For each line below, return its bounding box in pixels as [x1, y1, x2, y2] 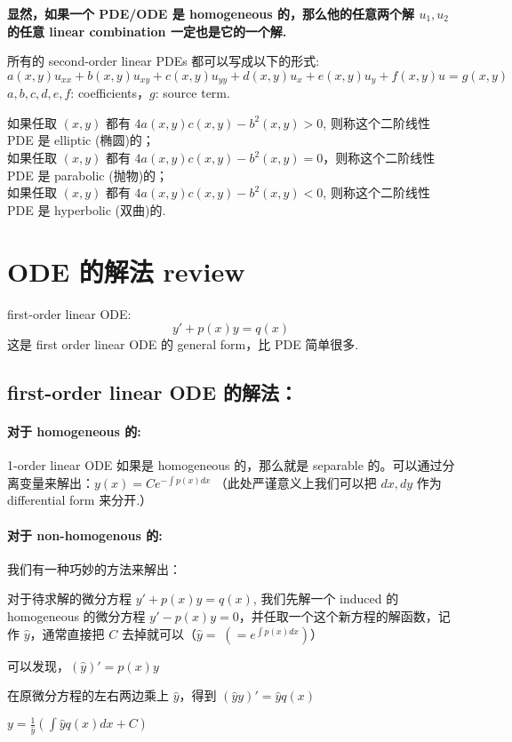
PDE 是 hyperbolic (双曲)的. [7, 200, 166, 219]
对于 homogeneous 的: [7, 422, 141, 441]
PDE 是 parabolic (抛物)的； [7, 165, 169, 184]
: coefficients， [70, 84, 150, 102]
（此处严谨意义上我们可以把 [214, 473, 377, 491]
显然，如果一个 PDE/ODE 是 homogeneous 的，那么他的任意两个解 [7, 4, 415, 22]
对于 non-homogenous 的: [7, 525, 163, 544]
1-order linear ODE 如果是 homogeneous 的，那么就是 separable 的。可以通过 [7, 456, 443, 475]
